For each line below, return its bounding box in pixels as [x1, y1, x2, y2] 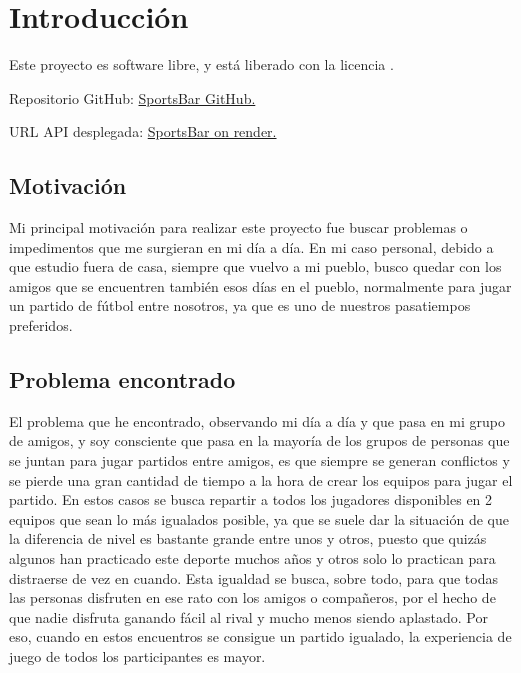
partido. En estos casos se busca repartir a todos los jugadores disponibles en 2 [9, 489, 493, 510]
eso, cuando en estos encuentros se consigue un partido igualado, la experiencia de [9, 626, 512, 647]
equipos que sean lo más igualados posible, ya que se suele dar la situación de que [9, 508, 509, 529]
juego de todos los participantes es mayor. [9, 646, 266, 666]
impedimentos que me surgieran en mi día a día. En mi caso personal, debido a [9, 236, 494, 257]
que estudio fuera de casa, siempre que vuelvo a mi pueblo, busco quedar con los [9, 256, 502, 277]
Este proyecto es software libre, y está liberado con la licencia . [9, 54, 394, 75]
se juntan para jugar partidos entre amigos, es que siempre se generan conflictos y [9, 450, 510, 471]
